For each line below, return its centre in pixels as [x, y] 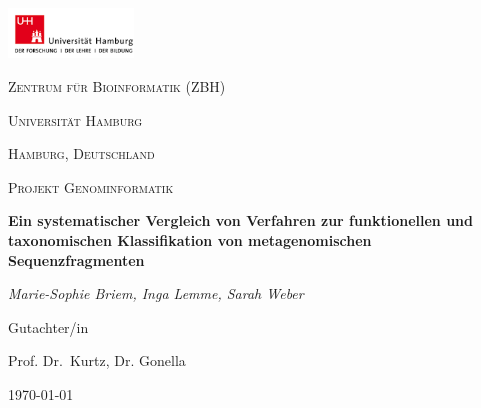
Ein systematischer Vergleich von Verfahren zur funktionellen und [240, 220]
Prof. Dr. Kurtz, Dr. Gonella [97, 360]
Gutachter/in [48, 326]
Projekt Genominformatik [91, 186]
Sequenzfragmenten [76, 259]
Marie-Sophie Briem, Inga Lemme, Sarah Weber [156, 293]
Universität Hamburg [75, 119]
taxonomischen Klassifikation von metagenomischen [190, 239]
